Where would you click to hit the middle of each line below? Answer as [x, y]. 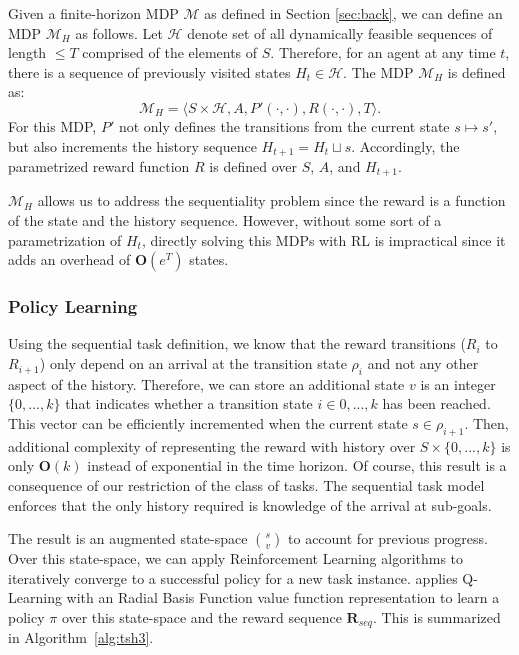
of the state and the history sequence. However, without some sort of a [225, 220]
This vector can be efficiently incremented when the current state [208, 423]
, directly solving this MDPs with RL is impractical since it [323, 239]
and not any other [423, 363]
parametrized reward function [99, 166]
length [27, 52]
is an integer [458, 383]
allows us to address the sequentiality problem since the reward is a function [271, 200]
